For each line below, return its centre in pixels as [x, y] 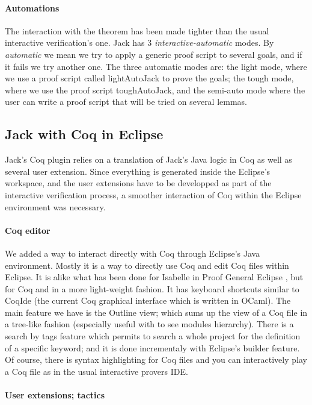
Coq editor [28, 230]
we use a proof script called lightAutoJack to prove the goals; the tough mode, [149, 78]
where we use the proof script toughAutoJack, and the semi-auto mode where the [155, 89]
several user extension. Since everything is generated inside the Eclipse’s [138, 171]
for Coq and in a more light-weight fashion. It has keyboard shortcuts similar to [152, 288]
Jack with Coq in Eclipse [84, 134]
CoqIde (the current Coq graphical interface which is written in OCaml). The [148, 300]
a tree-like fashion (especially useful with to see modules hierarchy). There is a [149, 324]
